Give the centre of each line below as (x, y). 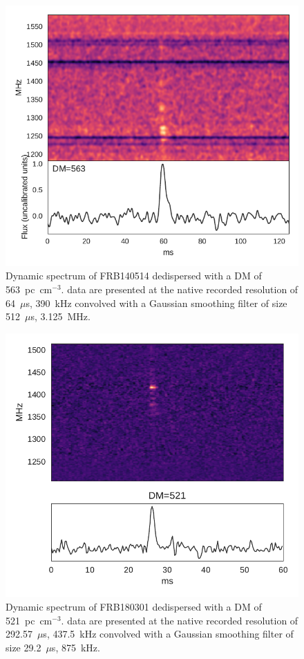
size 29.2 (23, 647)
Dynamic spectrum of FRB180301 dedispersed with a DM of (134, 607)
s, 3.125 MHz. (60, 316)
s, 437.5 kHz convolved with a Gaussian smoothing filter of (168, 634)
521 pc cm (29, 620)
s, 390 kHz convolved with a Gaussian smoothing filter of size (156, 303)
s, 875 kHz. (76, 647)
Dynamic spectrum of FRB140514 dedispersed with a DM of (134, 276)
